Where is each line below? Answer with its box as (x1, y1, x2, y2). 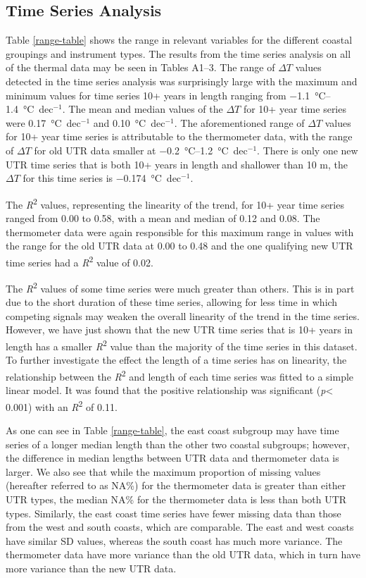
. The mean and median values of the (62, 102, 223, 116)
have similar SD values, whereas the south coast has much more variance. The (6, 533, 343, 548)
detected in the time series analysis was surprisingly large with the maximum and (6, 73, 358, 88)
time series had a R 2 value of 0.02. (6, 252, 153, 269)
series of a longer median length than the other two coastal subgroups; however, (6, 436, 350, 451)
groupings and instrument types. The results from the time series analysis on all (6, 46, 351, 61)
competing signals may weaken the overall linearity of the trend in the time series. (6, 308, 360, 323)
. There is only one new (257, 142, 358, 157)
